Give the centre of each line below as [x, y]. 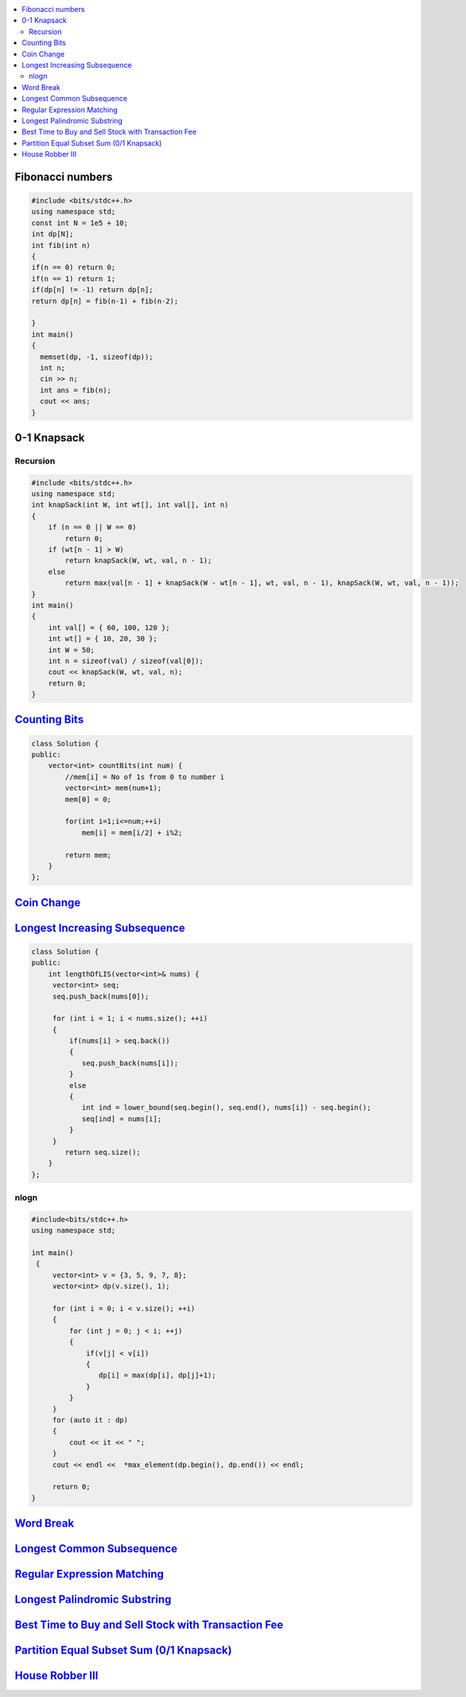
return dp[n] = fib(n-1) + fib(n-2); [105, 301]
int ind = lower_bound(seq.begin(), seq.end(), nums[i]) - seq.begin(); [226, 1108]
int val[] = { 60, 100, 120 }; [109, 628]
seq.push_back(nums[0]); [101, 996]
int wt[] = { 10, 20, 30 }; [103, 639]
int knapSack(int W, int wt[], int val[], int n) [130, 505]
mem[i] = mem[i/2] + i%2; [132, 833]
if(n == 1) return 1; [74, 278]
